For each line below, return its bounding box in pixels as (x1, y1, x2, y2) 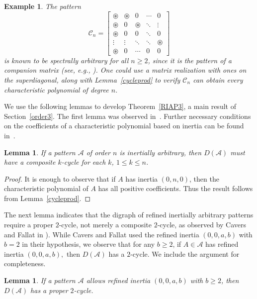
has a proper (30, 285, 68, 295)
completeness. (4, 258, 46, 269)
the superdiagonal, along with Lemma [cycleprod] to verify (4, 74, 180, 85)
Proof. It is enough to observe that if (4, 173, 116, 184)
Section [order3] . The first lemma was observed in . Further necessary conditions (4, 110, 251, 121)
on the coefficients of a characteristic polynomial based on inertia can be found (4, 120, 244, 131)
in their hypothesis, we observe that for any (22, 239, 155, 249)
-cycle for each (61, 157, 106, 167)
